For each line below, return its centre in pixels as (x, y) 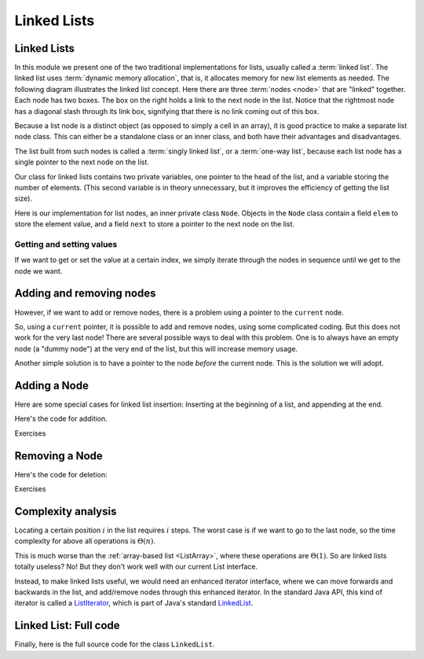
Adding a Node (52, 385)
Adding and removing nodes (85, 294)
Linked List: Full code (68, 626)
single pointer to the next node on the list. (82, 162)
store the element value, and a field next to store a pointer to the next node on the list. (154, 224)
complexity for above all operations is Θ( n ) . (85, 541)
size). (24, 199)
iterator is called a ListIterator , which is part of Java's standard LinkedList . (134, 603)
